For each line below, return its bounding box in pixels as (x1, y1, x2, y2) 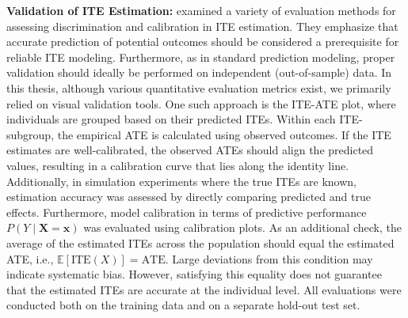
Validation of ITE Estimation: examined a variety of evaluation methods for (6, 2, 396, 18)
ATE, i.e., (6, 250, 54, 267)
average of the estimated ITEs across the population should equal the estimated (6, 234, 395, 251)
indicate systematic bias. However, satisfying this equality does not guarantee (6, 266, 382, 282)
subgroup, (6, 126, 55, 142)
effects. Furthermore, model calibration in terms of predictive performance (6, 203, 367, 220)
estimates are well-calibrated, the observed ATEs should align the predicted (6, 142, 374, 158)
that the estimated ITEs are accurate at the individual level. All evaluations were (6, 281, 402, 297)
